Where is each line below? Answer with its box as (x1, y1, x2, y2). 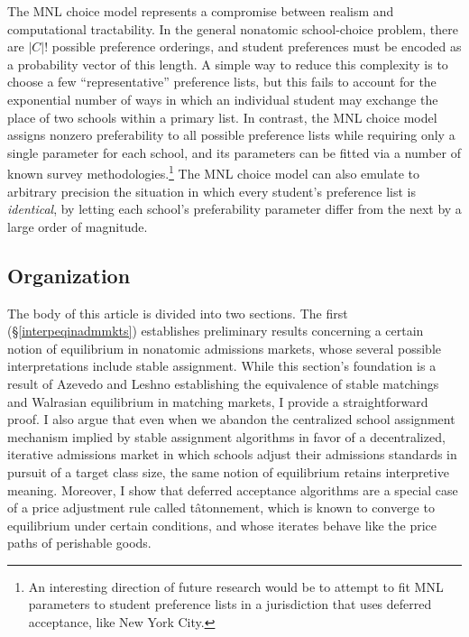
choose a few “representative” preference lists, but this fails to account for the (7, 72, 437, 91)
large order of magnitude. (7, 217, 148, 235)
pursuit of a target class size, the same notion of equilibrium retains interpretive (7, 462, 449, 481)
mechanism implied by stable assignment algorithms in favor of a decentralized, (7, 427, 446, 446)
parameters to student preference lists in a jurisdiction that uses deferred (28, 595, 432, 614)
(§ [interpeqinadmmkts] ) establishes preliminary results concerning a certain (7, 321, 424, 340)
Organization (7, 261, 131, 289)
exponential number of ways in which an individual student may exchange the (7, 89, 438, 108)
